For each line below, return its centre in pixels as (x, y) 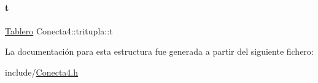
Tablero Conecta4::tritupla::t (59, 30)
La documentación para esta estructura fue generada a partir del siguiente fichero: (159, 51)
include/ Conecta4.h (42, 72)
